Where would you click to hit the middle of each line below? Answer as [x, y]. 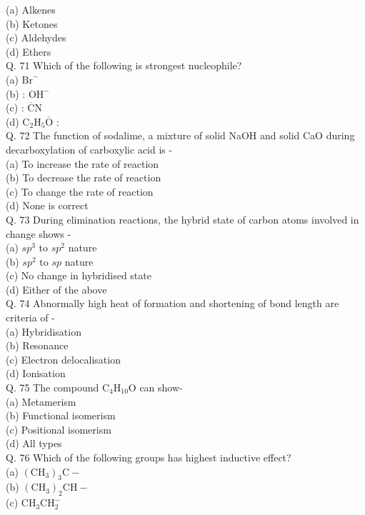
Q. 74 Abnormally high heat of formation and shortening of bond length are [172, 303]
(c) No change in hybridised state [79, 275]
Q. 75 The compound [52, 387]
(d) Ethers [29, 51]
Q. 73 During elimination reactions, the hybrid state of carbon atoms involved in [182, 219]
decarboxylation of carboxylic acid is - [89, 149]
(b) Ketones [32, 23]
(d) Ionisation [36, 373]
